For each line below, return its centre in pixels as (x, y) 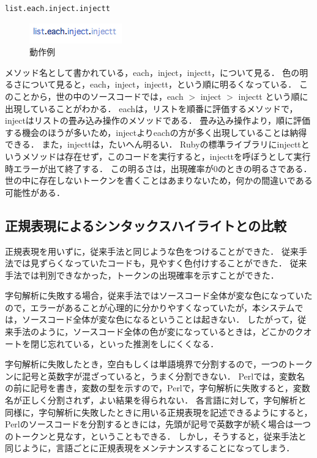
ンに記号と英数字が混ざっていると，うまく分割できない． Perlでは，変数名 (155, 376)
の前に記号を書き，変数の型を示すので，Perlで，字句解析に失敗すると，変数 (158, 388)
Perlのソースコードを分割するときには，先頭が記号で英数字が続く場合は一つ (158, 424)
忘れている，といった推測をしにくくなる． (133, 343)
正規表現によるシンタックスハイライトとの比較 (146, 225)
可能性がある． (35, 192)
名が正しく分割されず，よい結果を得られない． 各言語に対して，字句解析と (156, 400)
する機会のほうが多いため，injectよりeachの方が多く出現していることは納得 (156, 132)
